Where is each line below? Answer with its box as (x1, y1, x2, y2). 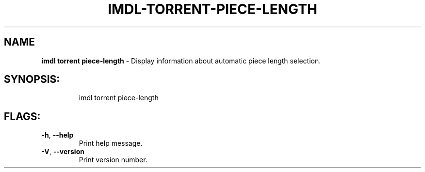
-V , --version (41, 147, 84, 156)
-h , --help (41, 131, 74, 140)
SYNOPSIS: (4, 73, 60, 86)
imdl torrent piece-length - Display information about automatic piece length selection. (41, 56, 321, 65)
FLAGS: (4, 110, 41, 123)
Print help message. (79, 139, 143, 148)
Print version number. (79, 156, 147, 164)
